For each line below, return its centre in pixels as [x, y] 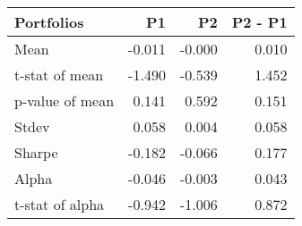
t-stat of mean [59, 75]
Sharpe [36, 152]
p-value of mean [65, 100]
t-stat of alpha [60, 204]
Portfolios [49, 22]
